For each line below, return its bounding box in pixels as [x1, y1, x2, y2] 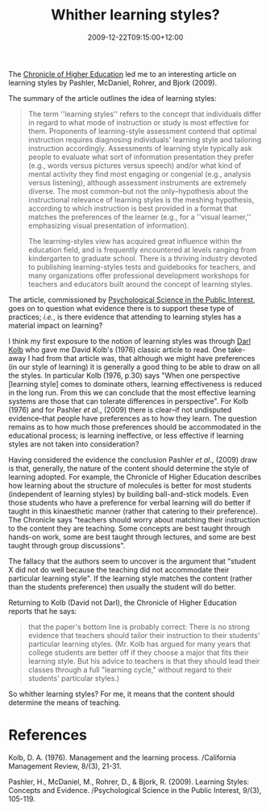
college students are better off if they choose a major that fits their [27, 648, 249, 657]
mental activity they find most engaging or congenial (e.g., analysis [27, 169, 251, 178]
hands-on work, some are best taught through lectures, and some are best [8, 531, 256, 542]
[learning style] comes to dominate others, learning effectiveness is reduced [8, 379, 263, 388]
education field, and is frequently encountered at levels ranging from [27, 245, 256, 254]
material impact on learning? [8, 321, 103, 330]
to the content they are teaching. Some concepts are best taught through [8, 523, 251, 533]
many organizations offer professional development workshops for [27, 271, 250, 280]
